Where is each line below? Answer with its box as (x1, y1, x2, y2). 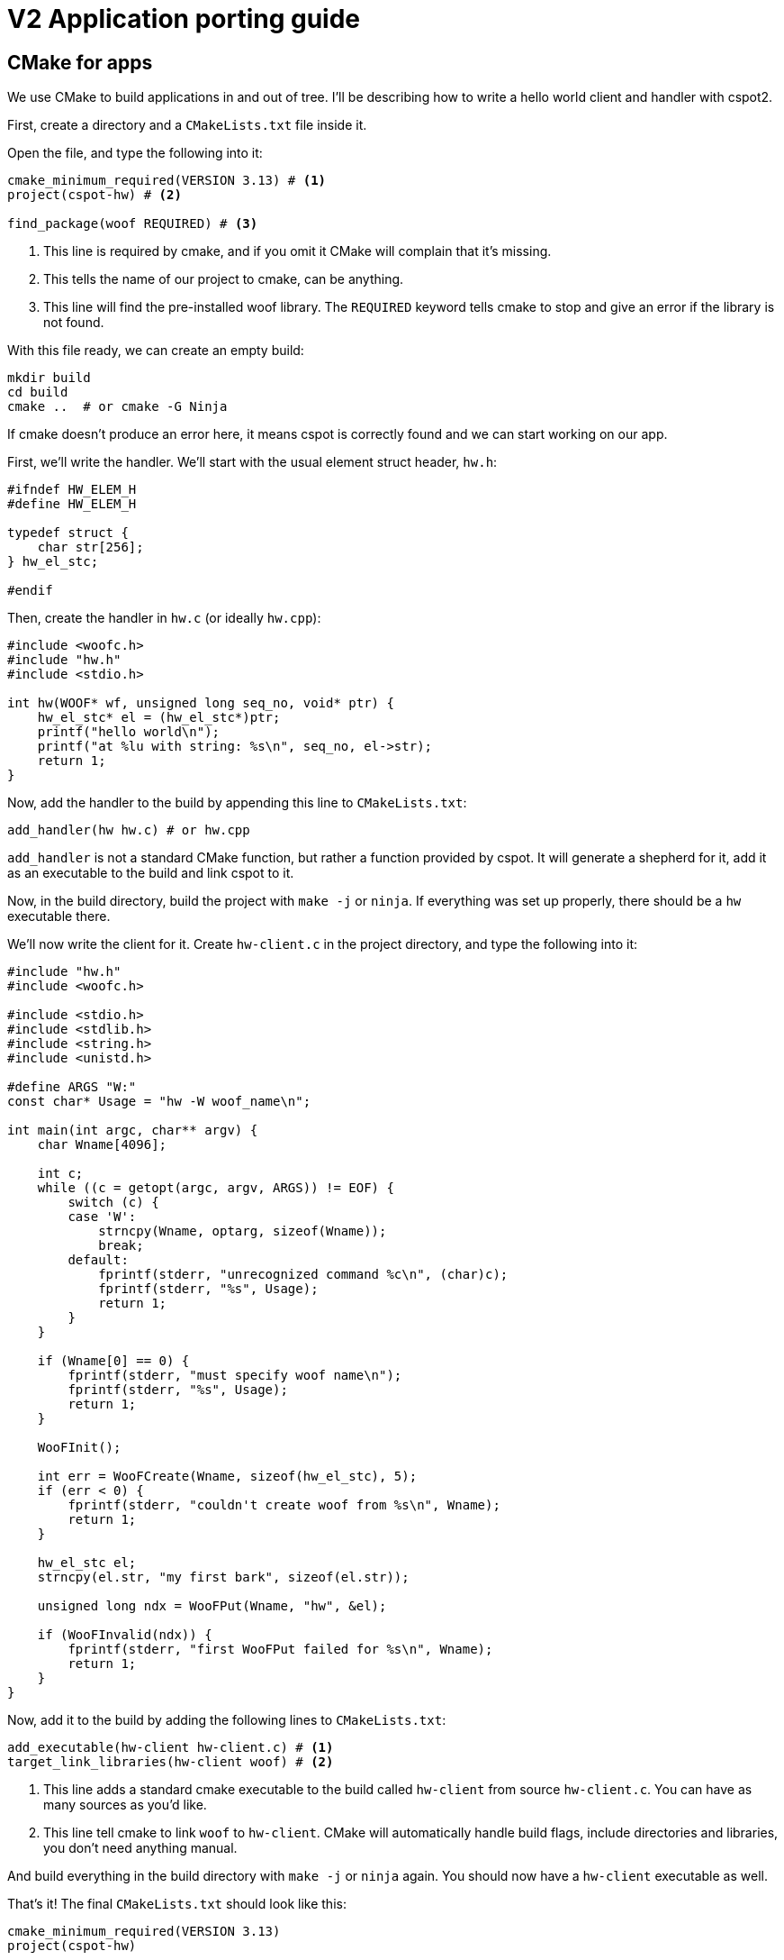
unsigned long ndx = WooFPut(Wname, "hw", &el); (37, 1599, 387, 1614)
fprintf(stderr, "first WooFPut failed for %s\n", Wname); (68, 1642, 493, 1657)
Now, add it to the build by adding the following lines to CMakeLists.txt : (7, 1712, 446, 1728)
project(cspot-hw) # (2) (7, 187, 182, 203)
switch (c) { (68, 1195, 159, 1210)
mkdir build (7, 370, 91, 386)
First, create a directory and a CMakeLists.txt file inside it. (7, 117, 367, 133)
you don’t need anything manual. (43, 1840, 238, 1856)
